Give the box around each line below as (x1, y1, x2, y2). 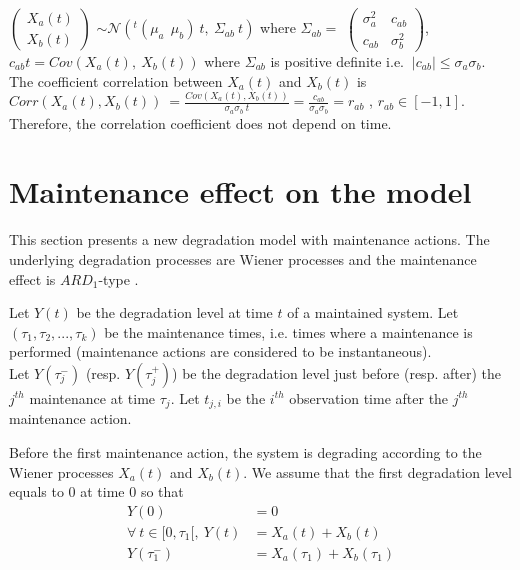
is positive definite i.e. (270, 50, 405, 71)
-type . (98, 268, 139, 289)
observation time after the (289, 387, 449, 408)
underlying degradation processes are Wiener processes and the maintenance (9, 248, 477, 269)
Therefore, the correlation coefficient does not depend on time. (9, 112, 392, 133)
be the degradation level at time (76, 302, 273, 323)
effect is (9, 268, 56, 289)
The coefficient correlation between (9, 70, 223, 91)
